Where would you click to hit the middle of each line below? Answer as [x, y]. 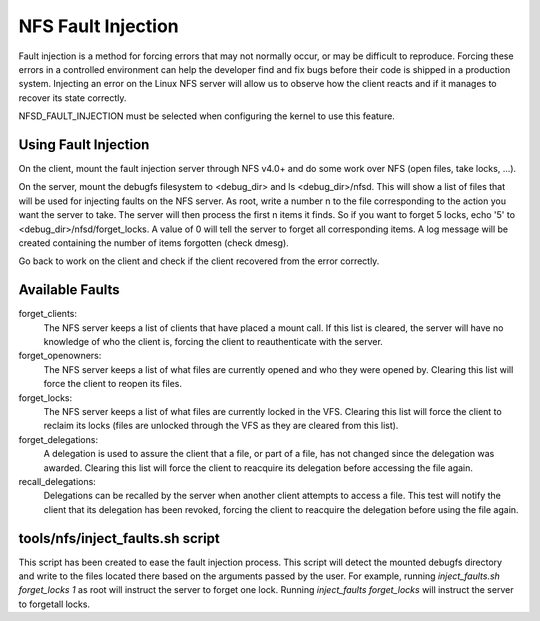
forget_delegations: [58, 439]
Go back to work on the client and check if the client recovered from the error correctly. [199, 261]
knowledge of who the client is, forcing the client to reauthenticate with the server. [213, 342]
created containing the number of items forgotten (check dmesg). [153, 242]
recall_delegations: [57, 481]
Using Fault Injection [84, 144]
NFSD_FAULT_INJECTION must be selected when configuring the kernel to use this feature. [206, 116]
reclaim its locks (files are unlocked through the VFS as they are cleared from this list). [221, 426]
